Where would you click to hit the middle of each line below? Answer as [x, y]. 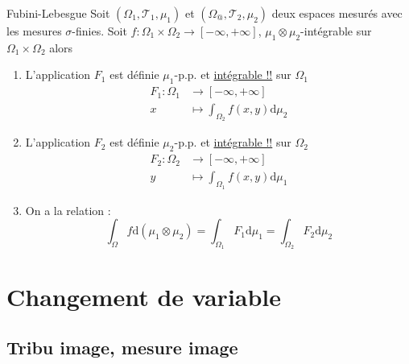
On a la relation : [68, 210]
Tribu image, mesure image [122, 347]
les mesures [34, 31]
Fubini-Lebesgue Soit [58, 13]
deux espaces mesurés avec [337, 13]
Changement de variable [144, 296]
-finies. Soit [99, 31]
